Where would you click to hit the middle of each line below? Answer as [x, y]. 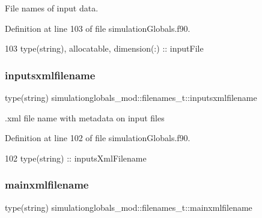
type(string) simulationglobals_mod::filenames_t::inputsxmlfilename [131, 97]
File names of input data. [52, 8]
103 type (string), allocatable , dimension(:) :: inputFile [104, 48]
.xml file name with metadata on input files [85, 117]
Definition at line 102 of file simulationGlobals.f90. [98, 138]
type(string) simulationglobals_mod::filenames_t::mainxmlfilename [129, 207]
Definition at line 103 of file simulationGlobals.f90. [98, 28]
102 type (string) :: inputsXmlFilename [76, 158]
